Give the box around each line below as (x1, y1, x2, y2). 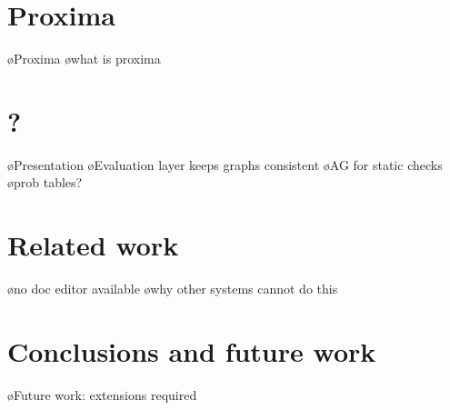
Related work (7, 226, 179, 264)
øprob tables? (7, 173, 83, 192)
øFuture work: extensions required (7, 385, 197, 404)
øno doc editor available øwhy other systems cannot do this (7, 279, 338, 298)
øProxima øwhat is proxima (7, 49, 161, 68)
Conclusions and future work (7, 332, 376, 369)
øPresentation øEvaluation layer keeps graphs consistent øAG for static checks (7, 155, 443, 174)
